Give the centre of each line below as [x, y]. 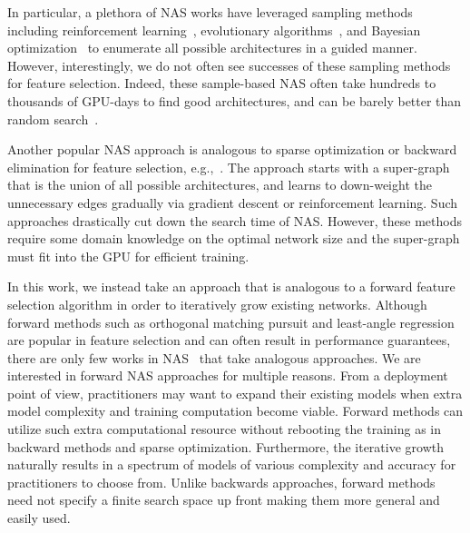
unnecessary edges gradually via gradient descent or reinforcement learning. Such [233, 202]
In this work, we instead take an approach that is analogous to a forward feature [231, 286]
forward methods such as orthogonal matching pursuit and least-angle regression [231, 322]
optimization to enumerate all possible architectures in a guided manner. [212, 48]
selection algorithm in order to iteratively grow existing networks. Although [217, 304]
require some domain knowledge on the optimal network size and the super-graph [234, 238]
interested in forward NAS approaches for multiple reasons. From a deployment [228, 375]
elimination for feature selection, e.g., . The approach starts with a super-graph [229, 167]
